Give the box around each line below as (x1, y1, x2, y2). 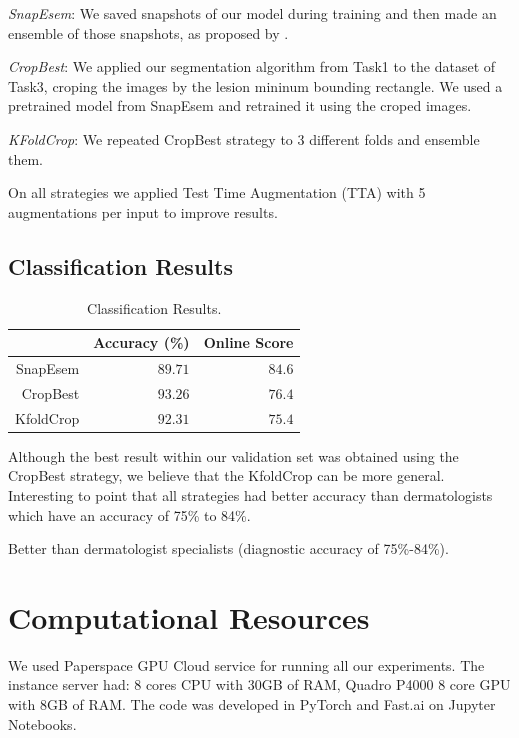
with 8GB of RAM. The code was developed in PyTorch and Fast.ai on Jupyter (8, 694, 496, 715)
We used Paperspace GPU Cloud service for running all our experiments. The (8, 654, 485, 675)
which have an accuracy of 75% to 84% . (8, 504, 251, 525)
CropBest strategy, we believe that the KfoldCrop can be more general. (8, 465, 445, 486)
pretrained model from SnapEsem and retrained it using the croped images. (8, 95, 472, 116)
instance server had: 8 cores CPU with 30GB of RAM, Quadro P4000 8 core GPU (8, 674, 511, 695)
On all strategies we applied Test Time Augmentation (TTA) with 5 (8, 182, 426, 203)
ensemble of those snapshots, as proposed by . (8, 22, 289, 43)
